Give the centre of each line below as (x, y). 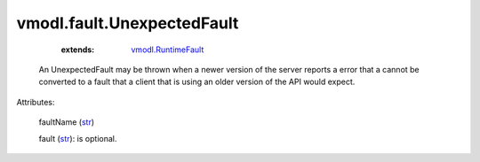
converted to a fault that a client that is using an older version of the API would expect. (197, 82)
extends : (78, 50)
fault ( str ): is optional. (78, 138)
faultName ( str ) (67, 122)
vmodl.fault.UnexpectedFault (128, 23)
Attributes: (36, 102)
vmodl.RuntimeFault (168, 50)
